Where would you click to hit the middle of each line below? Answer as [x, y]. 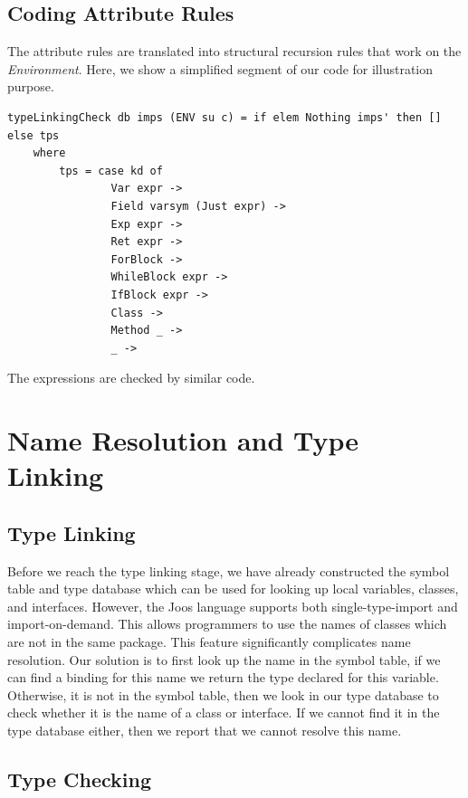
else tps [33, 135]
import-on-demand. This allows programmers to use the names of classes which [227, 624]
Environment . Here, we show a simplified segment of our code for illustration [220, 68]
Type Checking [80, 779]
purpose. [31, 86]
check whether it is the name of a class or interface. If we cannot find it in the [224, 712]
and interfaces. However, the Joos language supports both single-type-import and [233, 606]
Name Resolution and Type [183, 440]
